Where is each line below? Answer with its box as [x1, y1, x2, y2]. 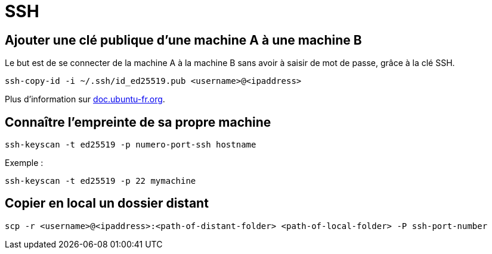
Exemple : [5, 158, 44, 168]
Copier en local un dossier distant [5, 196, 209, 211]
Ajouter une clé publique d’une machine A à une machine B [5, 32, 362, 48]
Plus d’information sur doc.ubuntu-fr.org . [5, 94, 165, 105]
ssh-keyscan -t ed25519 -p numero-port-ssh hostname [5, 140, 256, 150]
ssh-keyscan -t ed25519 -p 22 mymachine [5, 176, 196, 186]
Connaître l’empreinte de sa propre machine [5, 114, 271, 130]
